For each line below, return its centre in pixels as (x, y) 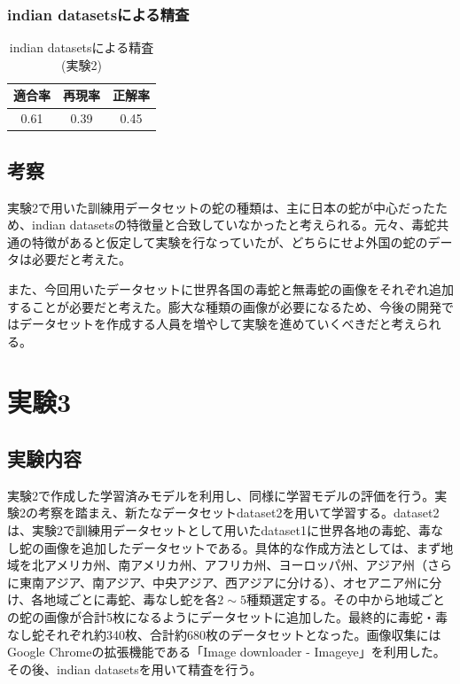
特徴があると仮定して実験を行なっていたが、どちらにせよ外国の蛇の (230, 241)
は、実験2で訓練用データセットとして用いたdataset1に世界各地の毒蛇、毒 (219, 530)
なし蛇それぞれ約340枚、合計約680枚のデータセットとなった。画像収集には (224, 634)
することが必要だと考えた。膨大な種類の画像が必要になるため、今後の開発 (224, 306)
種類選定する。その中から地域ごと (345, 599)
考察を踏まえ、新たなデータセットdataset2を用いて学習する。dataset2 (238, 513)
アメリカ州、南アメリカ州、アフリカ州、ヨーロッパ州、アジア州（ (236, 565)
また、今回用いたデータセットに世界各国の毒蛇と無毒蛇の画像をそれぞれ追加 (230, 288)
